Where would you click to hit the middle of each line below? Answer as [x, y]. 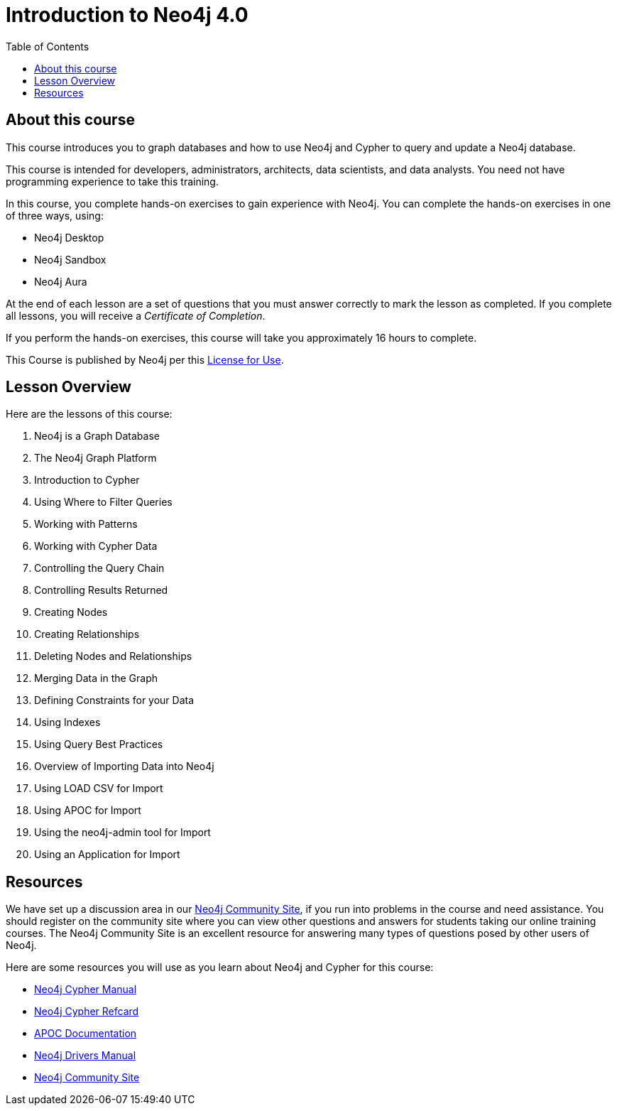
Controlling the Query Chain [99, 568]
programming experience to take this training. [112, 181]
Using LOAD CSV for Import [99, 788]
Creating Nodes [71, 612]
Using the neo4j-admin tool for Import [122, 833]
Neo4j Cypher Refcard [87, 1012]
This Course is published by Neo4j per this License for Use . [145, 359]
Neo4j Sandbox [70, 259]
